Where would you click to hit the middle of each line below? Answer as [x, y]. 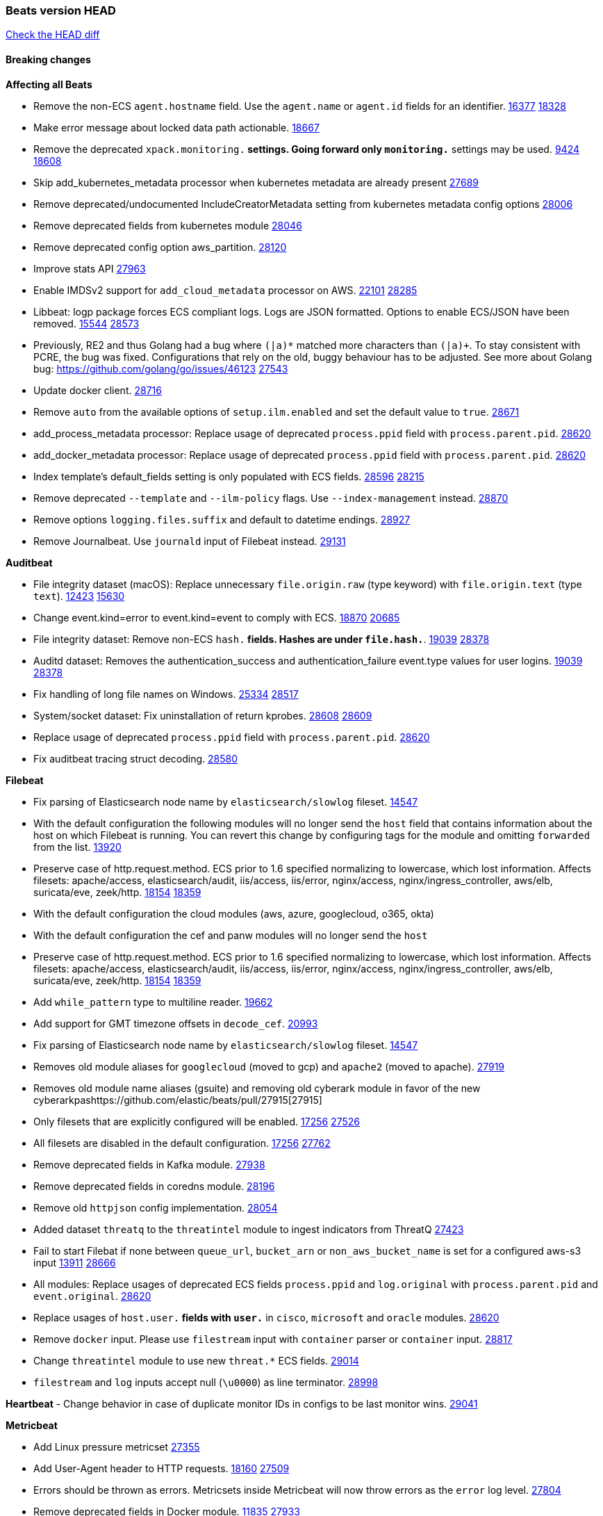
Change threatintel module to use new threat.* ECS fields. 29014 [196, 1360]
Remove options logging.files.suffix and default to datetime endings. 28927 [222, 519]
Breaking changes [48, 59]
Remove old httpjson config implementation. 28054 [156, 1207]
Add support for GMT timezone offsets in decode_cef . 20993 [176, 1023]
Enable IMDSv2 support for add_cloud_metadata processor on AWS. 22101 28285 [225, 290]
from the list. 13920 [77, 847]
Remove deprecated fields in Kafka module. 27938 [149, 1164]
